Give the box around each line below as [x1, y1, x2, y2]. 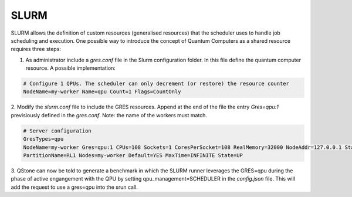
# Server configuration [23, 127, 92, 134]
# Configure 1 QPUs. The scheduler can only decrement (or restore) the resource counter [23, 80, 290, 87]
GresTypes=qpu [23, 135, 64, 142]
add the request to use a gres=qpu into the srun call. [11, 184, 138, 191]
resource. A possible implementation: [25, 64, 116, 72]
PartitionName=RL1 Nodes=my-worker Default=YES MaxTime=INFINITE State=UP [23, 152, 243, 159]
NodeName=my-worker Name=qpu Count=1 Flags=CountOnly [23, 89, 181, 95]
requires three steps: [11, 46, 62, 53]
